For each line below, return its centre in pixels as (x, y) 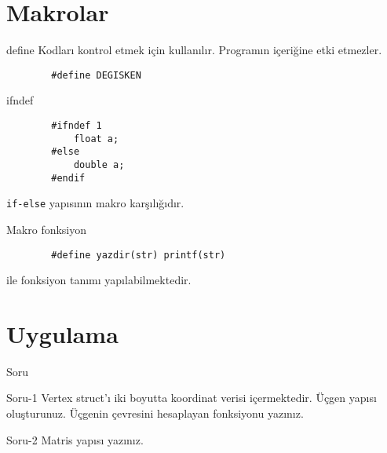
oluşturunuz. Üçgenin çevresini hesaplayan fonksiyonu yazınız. (155, 413)
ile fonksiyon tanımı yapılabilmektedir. (99, 280)
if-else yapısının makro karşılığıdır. (95, 203)
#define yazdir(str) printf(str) (139, 255)
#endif (68, 178)
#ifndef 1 (77, 125)
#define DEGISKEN (96, 75)
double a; (99, 164)
